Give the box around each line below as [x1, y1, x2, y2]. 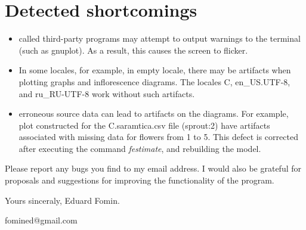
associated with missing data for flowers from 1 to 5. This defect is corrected [18, 130, 298, 143]
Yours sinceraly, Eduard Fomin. [5, 194, 120, 206]
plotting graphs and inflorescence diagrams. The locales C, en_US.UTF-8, [18, 75, 290, 88]
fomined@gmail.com [5, 214, 78, 226]
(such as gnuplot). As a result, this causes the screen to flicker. [18, 43, 248, 56]
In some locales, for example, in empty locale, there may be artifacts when [18, 64, 291, 76]
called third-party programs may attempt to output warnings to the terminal [18, 32, 301, 45]
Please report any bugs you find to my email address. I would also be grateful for [5, 162, 301, 175]
